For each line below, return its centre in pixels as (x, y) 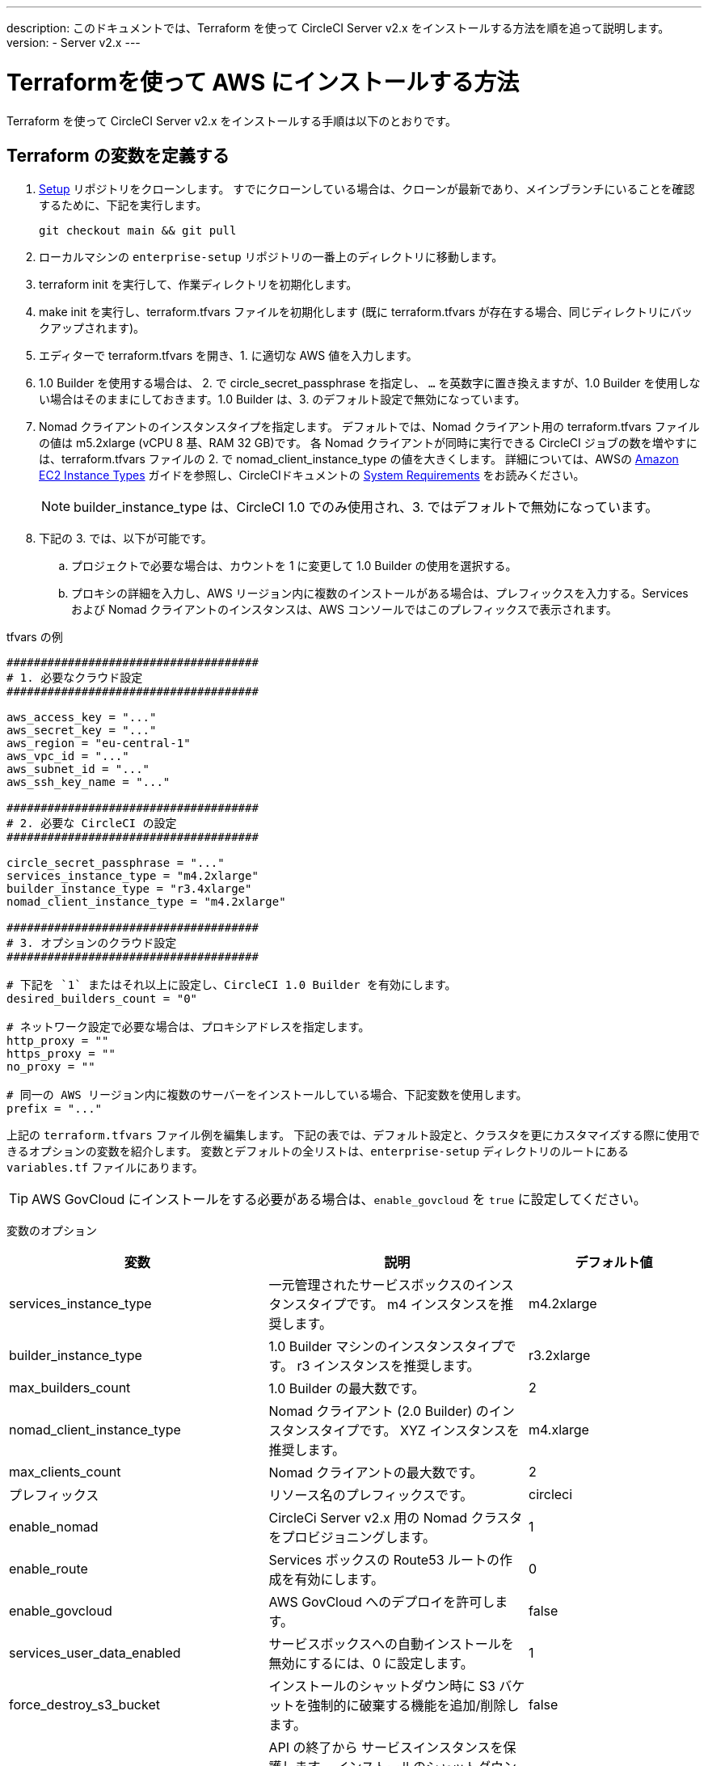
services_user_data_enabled (95, 1653)
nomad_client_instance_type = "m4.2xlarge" (146, 902)
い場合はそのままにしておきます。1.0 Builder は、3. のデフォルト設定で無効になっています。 (282, 399)
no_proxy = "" (51, 1067)
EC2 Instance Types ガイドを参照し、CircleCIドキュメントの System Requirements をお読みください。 (312, 475)
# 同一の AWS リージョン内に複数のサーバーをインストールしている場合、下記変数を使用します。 (267, 1095)
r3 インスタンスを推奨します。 (388, 1366)
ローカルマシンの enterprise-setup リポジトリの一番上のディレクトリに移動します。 (271, 257)
